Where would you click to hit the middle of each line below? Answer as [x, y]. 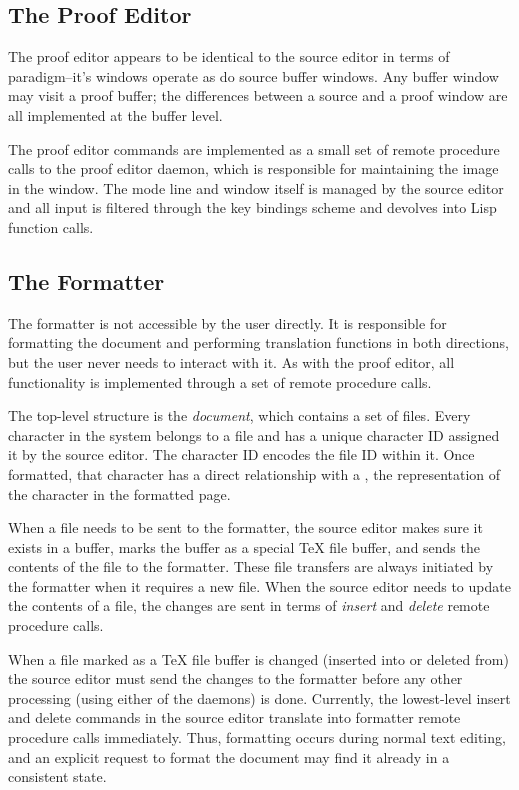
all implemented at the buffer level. [115, 114]
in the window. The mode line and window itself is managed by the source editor [256, 187]
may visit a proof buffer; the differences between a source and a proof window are [258, 95]
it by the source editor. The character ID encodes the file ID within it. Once [241, 454]
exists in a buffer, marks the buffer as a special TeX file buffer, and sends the [244, 546]
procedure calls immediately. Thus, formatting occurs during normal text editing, [257, 737]
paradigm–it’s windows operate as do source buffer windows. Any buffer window [253, 75]
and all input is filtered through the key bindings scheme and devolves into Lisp [252, 207]
